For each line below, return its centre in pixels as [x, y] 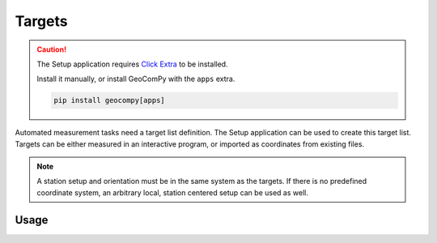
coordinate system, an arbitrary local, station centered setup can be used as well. [173, 192]
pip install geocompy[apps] [109, 100]
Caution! [52, 49]
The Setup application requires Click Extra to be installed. [132, 64]
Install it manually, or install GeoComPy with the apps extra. [136, 79]
